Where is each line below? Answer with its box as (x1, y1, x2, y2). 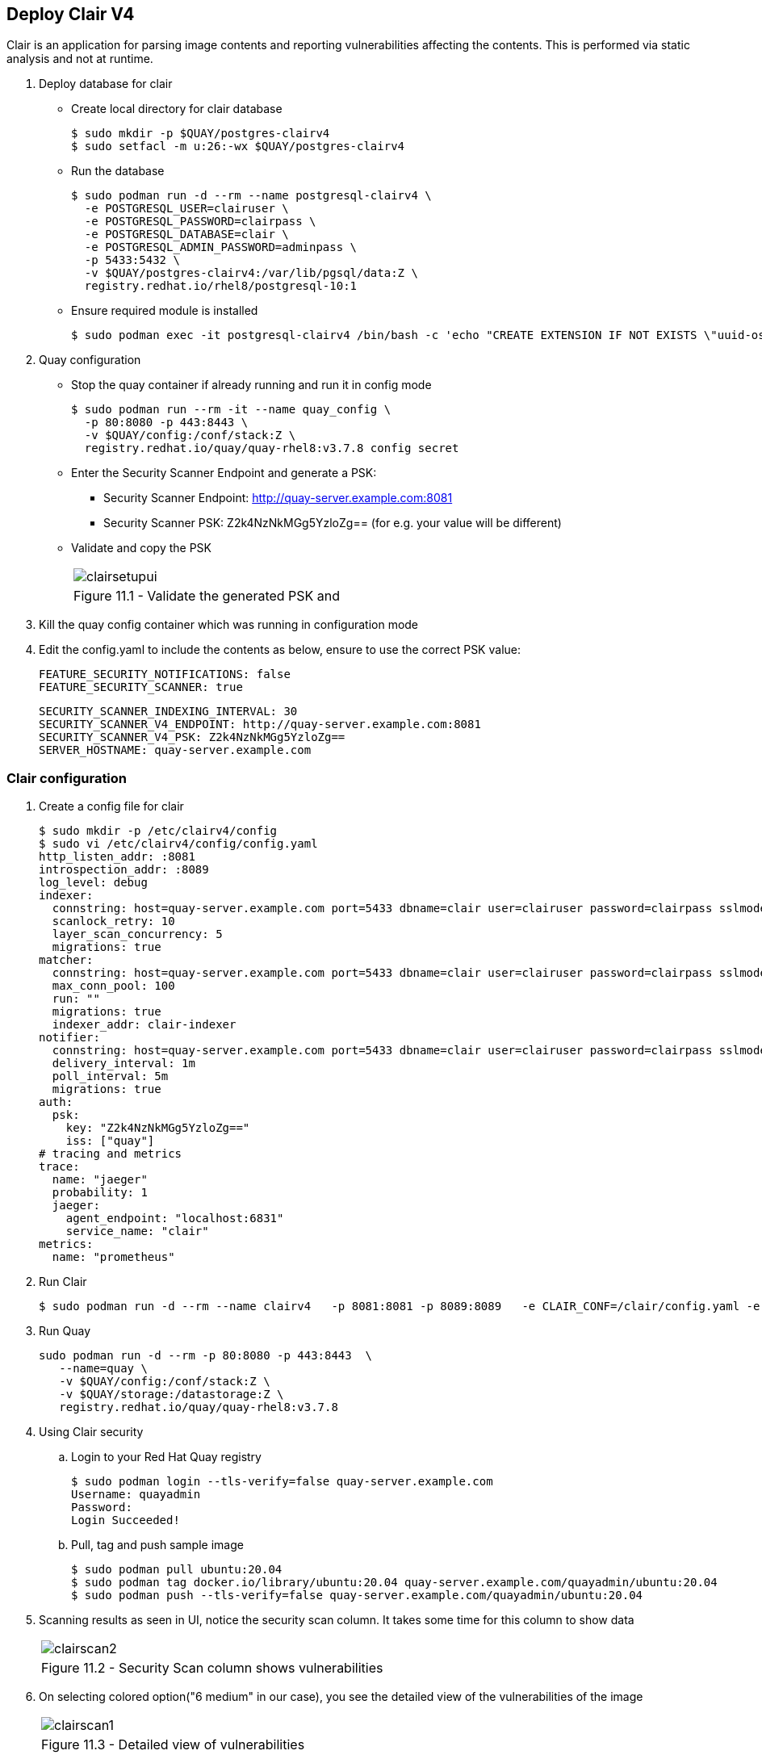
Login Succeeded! (71, 1514, 180, 1527)
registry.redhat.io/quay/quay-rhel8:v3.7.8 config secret (84, 442, 459, 455)
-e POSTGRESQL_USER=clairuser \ (84, 202, 289, 216)
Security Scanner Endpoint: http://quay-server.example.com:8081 (103, 491, 453, 505)
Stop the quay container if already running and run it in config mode (71, 378, 432, 392)
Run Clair (39, 1275, 87, 1289)
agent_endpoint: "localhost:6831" (65, 1212, 284, 1225)
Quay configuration (39, 353, 141, 367)
